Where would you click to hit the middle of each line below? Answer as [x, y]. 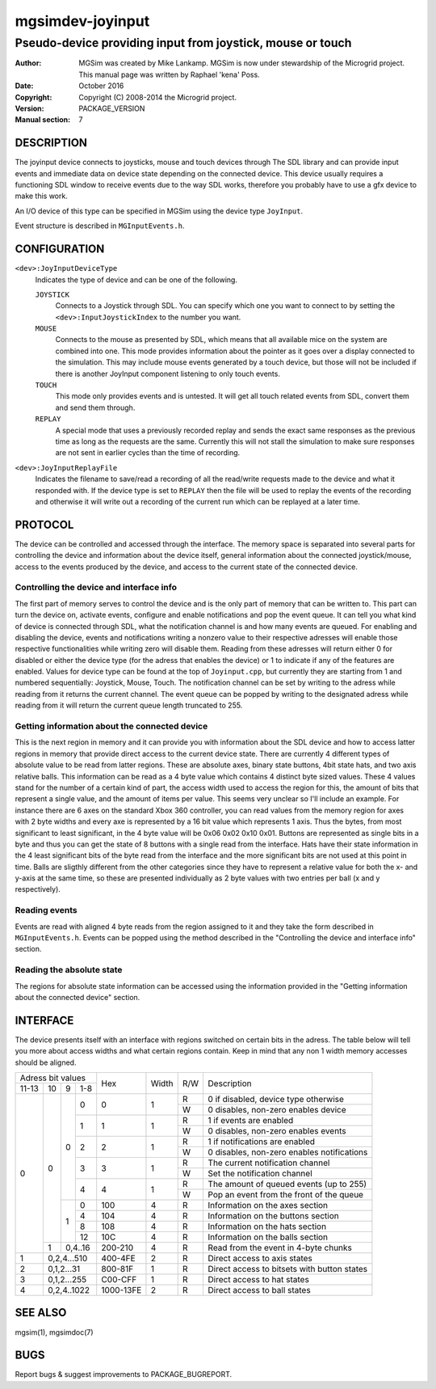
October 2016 [101, 86]
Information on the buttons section [273, 1216]
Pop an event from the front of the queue [285, 1195]
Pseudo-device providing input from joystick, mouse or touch [183, 43]
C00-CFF [119, 1280]
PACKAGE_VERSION [112, 108]
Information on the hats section [267, 1226]
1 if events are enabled [251, 1121]
